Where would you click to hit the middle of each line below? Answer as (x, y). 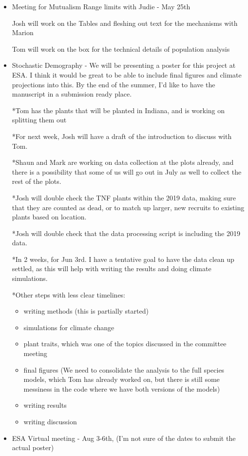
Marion (23, 32)
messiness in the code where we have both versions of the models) (122, 388)
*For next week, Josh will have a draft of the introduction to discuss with (122, 136)
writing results (45, 405)
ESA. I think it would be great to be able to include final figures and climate (127, 74)
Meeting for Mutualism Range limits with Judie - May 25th (101, 6)
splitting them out (39, 120)
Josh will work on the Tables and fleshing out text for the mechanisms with (125, 23)
